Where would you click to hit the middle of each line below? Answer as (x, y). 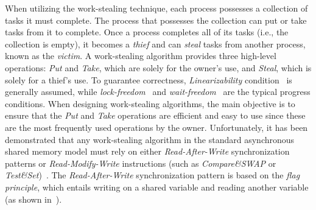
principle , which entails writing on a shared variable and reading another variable (157, 187)
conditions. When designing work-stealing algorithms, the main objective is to (150, 103)
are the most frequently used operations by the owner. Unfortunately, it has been (156, 127)
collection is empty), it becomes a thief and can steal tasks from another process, (155, 44)
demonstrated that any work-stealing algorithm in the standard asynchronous (150, 139)
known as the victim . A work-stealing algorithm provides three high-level (141, 56)
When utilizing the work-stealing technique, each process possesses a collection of (156, 8)
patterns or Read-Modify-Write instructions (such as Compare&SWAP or (141, 163)
